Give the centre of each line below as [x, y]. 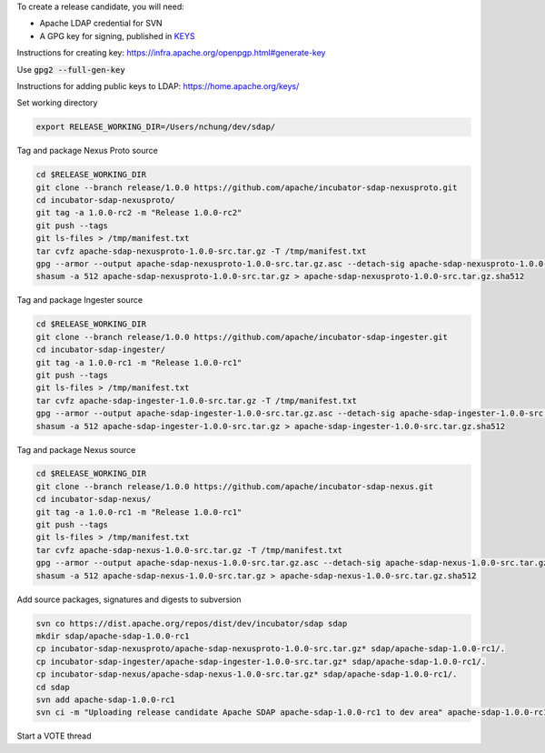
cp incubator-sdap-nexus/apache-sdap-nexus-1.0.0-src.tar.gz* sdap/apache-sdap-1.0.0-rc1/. [247, 674]
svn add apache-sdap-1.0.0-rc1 [106, 699]
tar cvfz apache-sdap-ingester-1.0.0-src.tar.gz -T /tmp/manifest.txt [197, 401]
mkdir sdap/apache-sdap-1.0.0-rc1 [113, 636]
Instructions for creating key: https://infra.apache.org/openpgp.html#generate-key [171, 53]
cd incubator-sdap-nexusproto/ [106, 201]
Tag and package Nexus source [76, 449]
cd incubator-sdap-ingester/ [101, 350]
